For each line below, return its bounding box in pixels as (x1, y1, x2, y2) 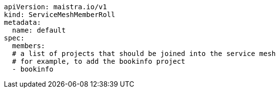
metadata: (4, 18, 41, 26)
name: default (12, 26, 66, 34)
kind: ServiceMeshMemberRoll (4, 11, 115, 18)
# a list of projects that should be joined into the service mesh (12, 50, 276, 57)
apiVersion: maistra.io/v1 (4, 3, 107, 11)
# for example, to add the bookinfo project (12, 57, 185, 65)
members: (12, 42, 45, 50)
